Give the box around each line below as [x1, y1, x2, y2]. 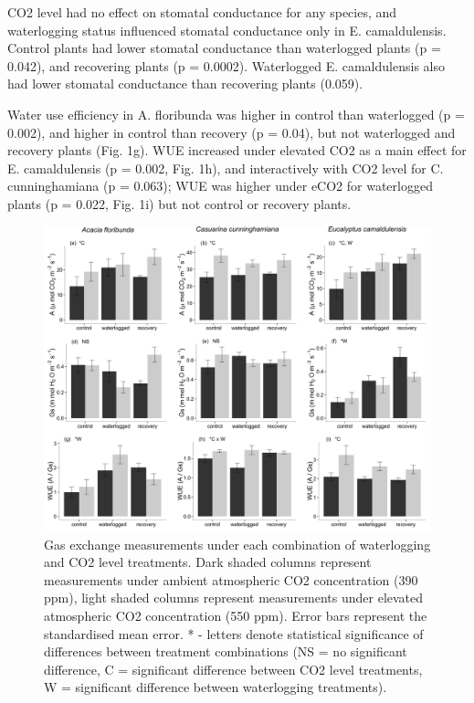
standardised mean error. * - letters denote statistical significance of [44, 624, 424, 643]
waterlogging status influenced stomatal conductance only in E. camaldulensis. [7, 20, 447, 39]
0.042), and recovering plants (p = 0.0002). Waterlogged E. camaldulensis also [7, 56, 445, 75]
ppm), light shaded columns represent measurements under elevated [44, 588, 424, 607]
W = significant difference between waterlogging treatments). [44, 677, 387, 697]
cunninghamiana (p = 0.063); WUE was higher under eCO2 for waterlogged [7, 176, 433, 195]
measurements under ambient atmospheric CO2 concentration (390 [44, 570, 418, 589]
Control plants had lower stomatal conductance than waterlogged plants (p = [7, 38, 441, 58]
